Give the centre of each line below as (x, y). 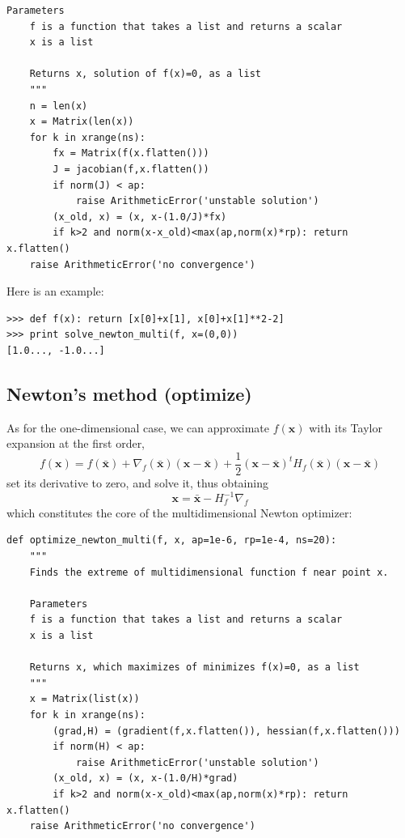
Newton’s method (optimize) (129, 393)
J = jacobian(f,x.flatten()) (131, 169)
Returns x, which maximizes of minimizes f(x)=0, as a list (194, 668)
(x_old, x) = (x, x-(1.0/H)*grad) (146, 778)
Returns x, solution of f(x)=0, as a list (145, 74)
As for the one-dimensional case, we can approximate (138, 427)
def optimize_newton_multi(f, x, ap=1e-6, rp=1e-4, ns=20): (172, 540)
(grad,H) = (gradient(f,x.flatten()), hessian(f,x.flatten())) (226, 731)
